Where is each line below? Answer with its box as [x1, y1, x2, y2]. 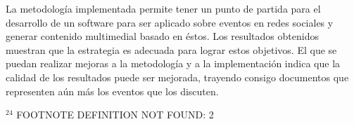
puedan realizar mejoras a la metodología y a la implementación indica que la [6, 56, 341, 71]
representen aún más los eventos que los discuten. [6, 83, 219, 98]
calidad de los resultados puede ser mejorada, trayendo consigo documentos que [6, 69, 349, 84]
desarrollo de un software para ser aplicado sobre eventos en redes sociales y [6, 15, 334, 29]
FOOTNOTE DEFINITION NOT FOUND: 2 [16, 107, 214, 122]
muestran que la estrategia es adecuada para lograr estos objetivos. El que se [6, 42, 337, 57]
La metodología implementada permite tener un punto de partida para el [6, 1, 321, 15]
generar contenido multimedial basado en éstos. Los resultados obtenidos [6, 29, 319, 43]
